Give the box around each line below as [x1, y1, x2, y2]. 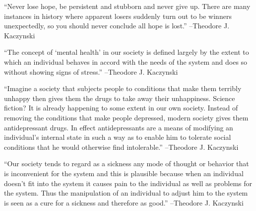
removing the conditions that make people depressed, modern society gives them [4, 112, 249, 122]
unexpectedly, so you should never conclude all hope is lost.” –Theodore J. [4, 20, 230, 31]
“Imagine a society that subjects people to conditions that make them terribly [4, 83, 242, 94]
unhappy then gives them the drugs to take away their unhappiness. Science [4, 93, 235, 103]
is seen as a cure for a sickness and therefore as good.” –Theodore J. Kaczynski [4, 197, 244, 208]
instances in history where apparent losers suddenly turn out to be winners [4, 10, 232, 21]
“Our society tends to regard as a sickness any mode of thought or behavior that [4, 158, 249, 169]
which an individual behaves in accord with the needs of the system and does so [4, 56, 248, 67]
